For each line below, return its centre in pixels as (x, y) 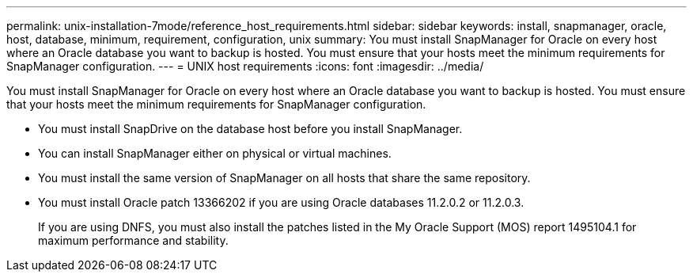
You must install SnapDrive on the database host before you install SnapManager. (250, 129)
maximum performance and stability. (133, 240)
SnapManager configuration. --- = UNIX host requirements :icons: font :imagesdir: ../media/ (245, 66)
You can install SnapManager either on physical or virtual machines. (215, 153)
